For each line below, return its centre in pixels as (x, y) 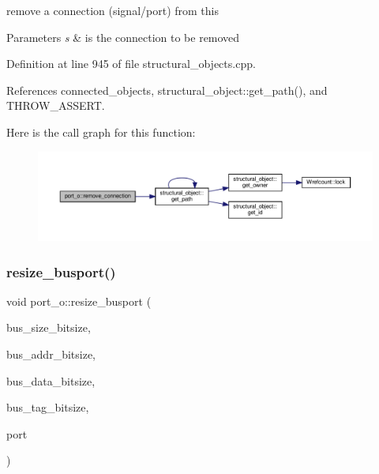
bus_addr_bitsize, (51, 354)
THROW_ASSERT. (56, 105)
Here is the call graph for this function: (101, 132)
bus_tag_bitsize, (48, 407)
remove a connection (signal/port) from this (113, 10)
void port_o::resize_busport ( (79, 301)
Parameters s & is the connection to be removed (123, 37)
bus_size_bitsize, (49, 327)
